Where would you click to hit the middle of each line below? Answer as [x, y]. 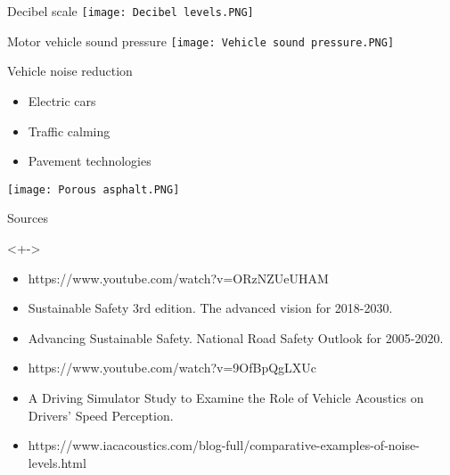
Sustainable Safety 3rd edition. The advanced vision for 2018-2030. [210, 308]
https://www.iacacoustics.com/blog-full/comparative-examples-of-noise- [224, 445]
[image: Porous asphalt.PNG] [94, 189]
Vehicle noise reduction [70, 71]
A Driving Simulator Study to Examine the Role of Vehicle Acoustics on [226, 397]
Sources [28, 218]
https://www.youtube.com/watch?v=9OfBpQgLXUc [172, 368]
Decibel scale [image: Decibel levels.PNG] [131, 11]
